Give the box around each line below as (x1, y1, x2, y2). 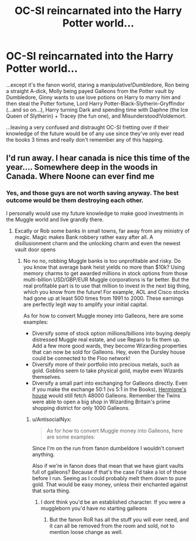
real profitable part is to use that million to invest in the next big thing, (23, 282, 191, 289)
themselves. (32, 373, 61, 380)
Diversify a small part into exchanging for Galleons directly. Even (32, 379, 188, 386)
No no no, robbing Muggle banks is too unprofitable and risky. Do (23, 257, 181, 264)
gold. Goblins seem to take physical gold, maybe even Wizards (32, 367, 184, 374)
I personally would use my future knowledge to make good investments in (6, 210, 184, 217)
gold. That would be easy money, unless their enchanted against (32, 481, 188, 488)
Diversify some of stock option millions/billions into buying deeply (32, 330, 191, 337)
